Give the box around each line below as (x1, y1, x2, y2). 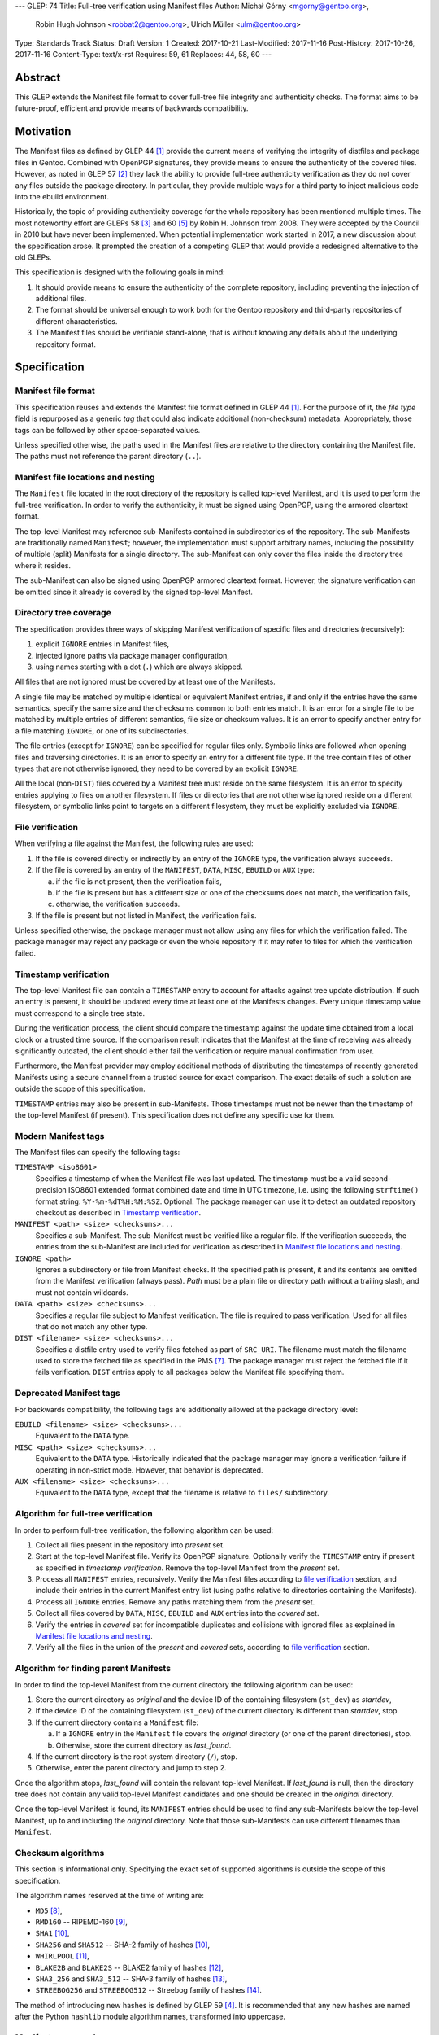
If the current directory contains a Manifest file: (35, 1718, 199, 1727)
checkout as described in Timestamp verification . (35, 1208, 202, 1218)
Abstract (15, 70, 61, 85)
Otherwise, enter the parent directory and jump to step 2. (35, 1763, 227, 1773)
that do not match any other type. (35, 1321, 148, 1331)
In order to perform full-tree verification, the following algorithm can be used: (15, 1525, 274, 1534)
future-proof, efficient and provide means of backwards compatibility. (15, 103, 249, 113)
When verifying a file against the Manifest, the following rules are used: (15, 838, 254, 848)
